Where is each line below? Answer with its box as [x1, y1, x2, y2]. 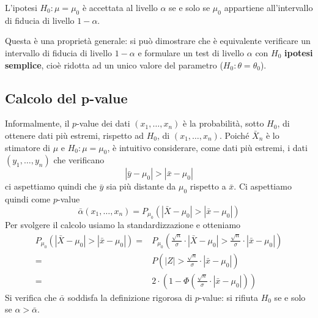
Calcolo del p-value [5, 88, 128, 107]
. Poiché [219, 128, 250, 141]
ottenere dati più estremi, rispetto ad [5, 128, 144, 141]
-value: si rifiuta [199, 290, 258, 303]
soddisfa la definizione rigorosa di [67, 290, 193, 303]
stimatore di [5, 141, 51, 153]
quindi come [5, 193, 51, 205]
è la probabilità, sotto [183, 117, 264, 130]
